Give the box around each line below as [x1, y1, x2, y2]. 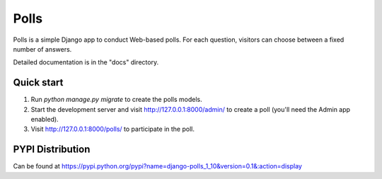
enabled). [30, 115, 59, 124]
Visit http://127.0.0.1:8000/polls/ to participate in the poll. [30, 125, 195, 134]
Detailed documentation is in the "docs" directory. [13, 58, 159, 67]
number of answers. [13, 45, 72, 53]
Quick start [13, 76, 64, 88]
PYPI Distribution [13, 144, 91, 156]
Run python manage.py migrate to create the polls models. [30, 96, 202, 104]
